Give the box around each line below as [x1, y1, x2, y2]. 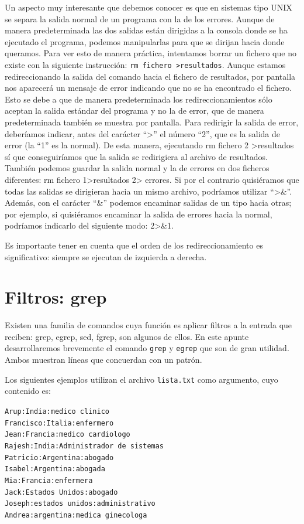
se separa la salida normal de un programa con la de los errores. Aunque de [5, 12, 275, 25]
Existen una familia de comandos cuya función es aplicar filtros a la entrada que [5, 319, 292, 331]
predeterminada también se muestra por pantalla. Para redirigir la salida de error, [5, 116, 299, 128]
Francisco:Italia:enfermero [5, 418, 114, 427]
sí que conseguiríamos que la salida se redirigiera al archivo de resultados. [5, 150, 268, 162]
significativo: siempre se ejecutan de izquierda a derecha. [5, 250, 207, 263]
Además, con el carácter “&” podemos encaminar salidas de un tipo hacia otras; [5, 196, 292, 209]
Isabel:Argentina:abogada [5, 465, 105, 474]
